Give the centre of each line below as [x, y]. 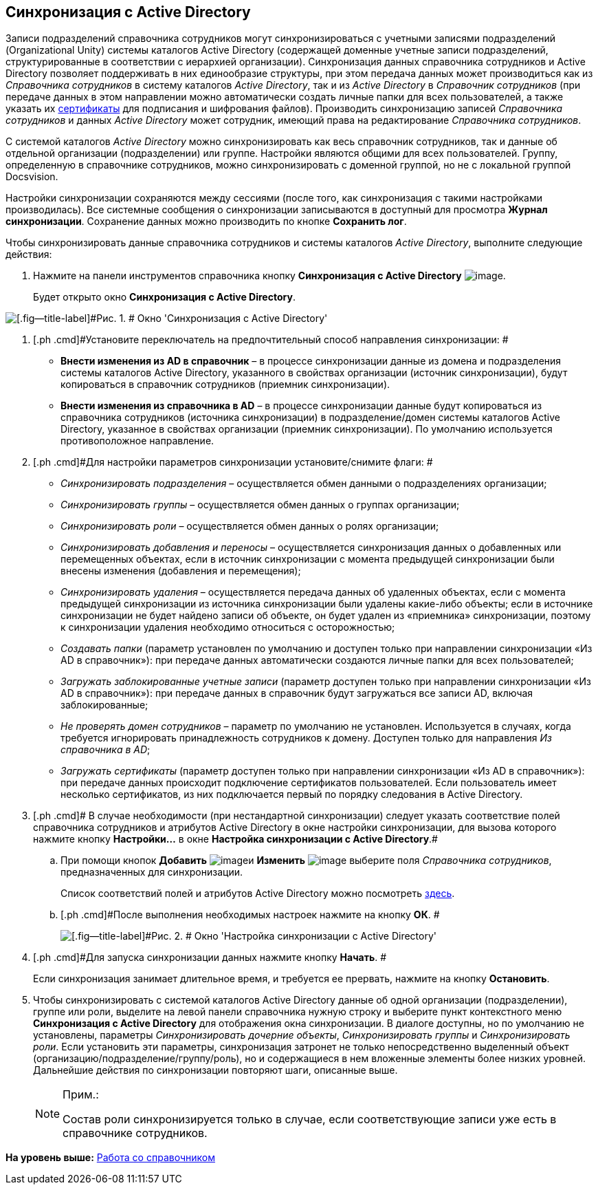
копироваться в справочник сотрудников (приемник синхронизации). [225, 385]
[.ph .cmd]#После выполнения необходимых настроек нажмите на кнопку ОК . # [250, 915]
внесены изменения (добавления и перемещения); [181, 571]
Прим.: [81, 1095]
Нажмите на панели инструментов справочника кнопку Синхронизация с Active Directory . [269, 276]
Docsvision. [32, 177]
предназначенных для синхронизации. [152, 872]
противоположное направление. [137, 441]
